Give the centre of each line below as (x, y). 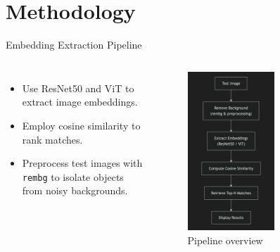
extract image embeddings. (80, 102)
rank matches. (52, 139)
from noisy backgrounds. (75, 190)
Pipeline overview (225, 240)
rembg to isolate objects (73, 176)
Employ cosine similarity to (81, 125)
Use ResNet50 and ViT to (78, 88)
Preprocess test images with (82, 163)
